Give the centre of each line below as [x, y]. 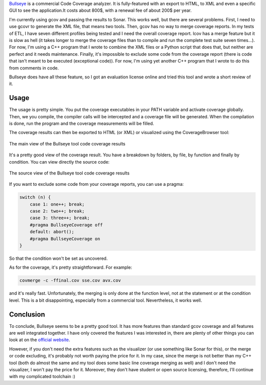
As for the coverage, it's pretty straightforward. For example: [71, 267]
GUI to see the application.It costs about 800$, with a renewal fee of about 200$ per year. [100, 10]
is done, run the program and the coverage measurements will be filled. [82, 123]
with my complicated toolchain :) [42, 377]
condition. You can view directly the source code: [59, 162]
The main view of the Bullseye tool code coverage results [67, 143]
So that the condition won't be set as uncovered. [58, 258]
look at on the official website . [40, 340]
